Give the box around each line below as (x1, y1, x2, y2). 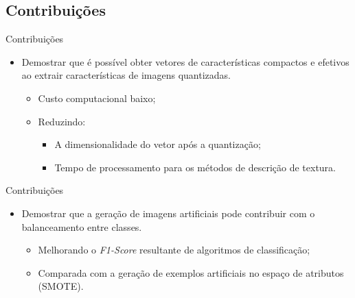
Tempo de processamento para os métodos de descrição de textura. (54, 160, 336, 174)
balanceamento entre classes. (21, 219, 142, 234)
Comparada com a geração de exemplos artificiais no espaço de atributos (38, 265, 344, 280)
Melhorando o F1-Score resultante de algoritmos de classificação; (38, 243, 310, 257)
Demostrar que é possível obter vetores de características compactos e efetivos (21, 54, 350, 69)
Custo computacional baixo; (38, 90, 156, 105)
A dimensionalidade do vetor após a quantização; (54, 137, 261, 151)
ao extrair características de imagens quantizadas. (21, 68, 231, 82)
